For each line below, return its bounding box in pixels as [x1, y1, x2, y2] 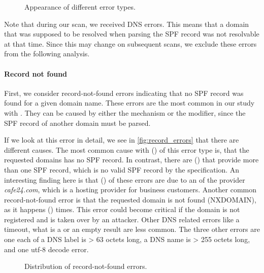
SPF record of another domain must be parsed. [4, 117, 151, 128]
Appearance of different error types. [24, 2, 136, 12]
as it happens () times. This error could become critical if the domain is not [4, 204, 240, 215]
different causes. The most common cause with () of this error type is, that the [4, 144, 249, 155]
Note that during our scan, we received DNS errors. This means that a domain [4, 18, 249, 29]
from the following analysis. [4, 48, 90, 59]
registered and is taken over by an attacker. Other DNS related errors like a [4, 214, 240, 224]
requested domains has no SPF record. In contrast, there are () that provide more [4, 154, 259, 165]
